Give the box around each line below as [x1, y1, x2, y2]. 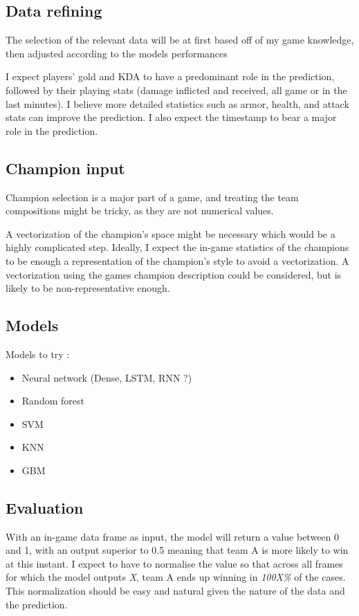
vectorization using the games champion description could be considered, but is [6, 267, 342, 281]
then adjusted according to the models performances [6, 46, 228, 60]
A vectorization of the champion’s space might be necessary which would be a [6, 226, 335, 241]
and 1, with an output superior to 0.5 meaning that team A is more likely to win [6, 543, 349, 557]
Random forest [21, 393, 84, 408]
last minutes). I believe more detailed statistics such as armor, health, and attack [6, 96, 349, 111]
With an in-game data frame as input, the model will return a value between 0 [6, 529, 340, 543]
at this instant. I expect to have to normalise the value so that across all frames [6, 556, 343, 570]
